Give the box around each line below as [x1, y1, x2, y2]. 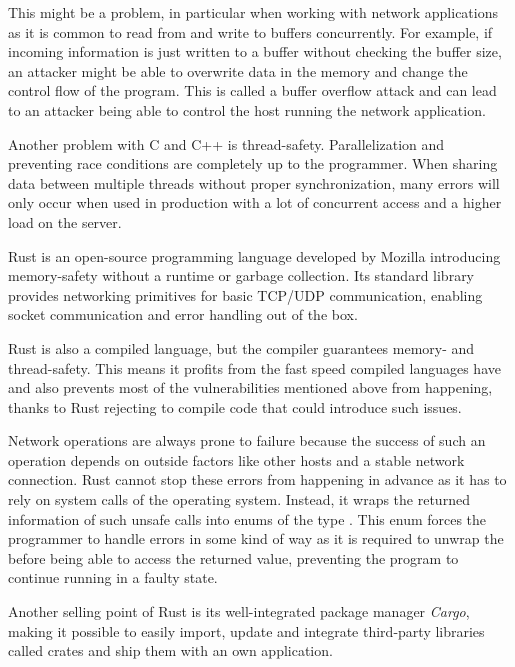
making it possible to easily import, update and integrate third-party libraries [8, 620, 485, 641]
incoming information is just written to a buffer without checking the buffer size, [8, 41, 502, 62]
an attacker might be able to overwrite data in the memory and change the [8, 60, 468, 81]
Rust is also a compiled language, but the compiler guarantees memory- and [8, 337, 475, 358]
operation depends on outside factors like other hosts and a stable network [8, 449, 465, 470]
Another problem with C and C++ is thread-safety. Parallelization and [8, 133, 445, 154]
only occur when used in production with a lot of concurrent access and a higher [8, 192, 502, 213]
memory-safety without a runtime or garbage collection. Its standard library [8, 265, 475, 286]
